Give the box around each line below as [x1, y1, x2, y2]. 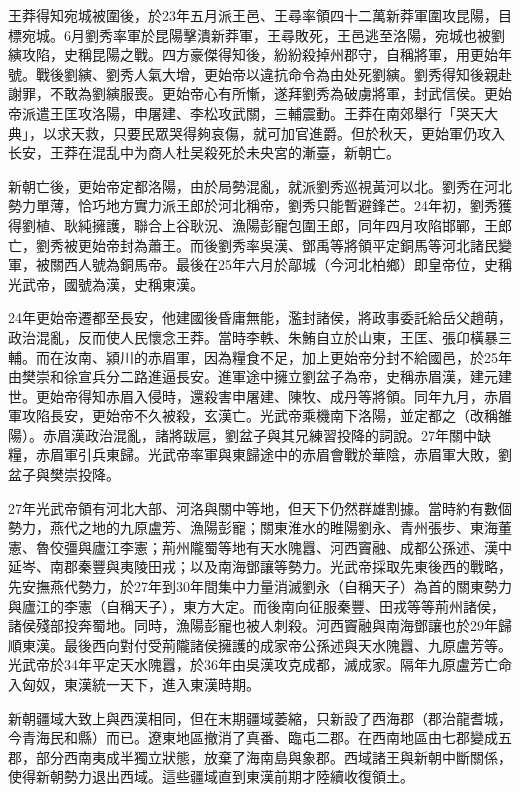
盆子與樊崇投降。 [8, 464, 120, 485]
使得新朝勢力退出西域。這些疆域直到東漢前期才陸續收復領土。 [8, 766, 414, 787]
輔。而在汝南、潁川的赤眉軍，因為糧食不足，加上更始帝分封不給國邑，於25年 [8, 346, 512, 367]
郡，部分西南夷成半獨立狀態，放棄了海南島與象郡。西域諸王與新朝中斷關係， [8, 746, 512, 767]
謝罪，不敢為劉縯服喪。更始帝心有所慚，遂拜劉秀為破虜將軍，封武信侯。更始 [8, 83, 512, 104]
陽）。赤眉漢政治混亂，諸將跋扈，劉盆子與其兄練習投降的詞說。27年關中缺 [8, 424, 491, 445]
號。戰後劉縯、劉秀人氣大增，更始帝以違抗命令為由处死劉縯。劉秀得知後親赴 [8, 63, 512, 84]
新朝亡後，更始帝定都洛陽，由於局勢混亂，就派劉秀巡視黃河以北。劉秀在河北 [8, 175, 512, 196]
